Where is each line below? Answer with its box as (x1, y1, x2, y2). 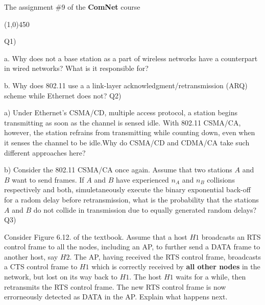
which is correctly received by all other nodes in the (91, 261, 260, 272)
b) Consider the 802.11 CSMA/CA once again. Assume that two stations (4, 164, 232, 175)
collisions (207, 174, 235, 185)
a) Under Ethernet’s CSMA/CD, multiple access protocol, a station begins (4, 107, 238, 118)
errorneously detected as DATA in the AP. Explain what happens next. (4, 291, 228, 302)
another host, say (4, 251, 58, 262)
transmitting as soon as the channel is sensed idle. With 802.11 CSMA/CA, (4, 117, 241, 128)
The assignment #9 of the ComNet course (4, 2, 140, 12)
